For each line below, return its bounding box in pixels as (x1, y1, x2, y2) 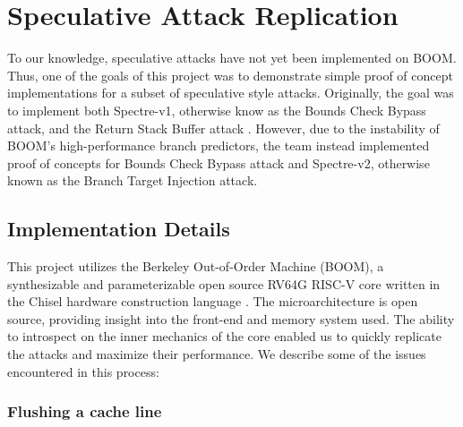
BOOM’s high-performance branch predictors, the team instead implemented (7, 136, 430, 155)
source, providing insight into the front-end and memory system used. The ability (7, 309, 455, 328)
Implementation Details (7, 215, 230, 243)
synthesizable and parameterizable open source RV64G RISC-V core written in (7, 274, 441, 293)
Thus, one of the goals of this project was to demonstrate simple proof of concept (7, 65, 453, 84)
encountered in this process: (7, 362, 159, 380)
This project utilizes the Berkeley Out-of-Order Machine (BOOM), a (7, 257, 384, 276)
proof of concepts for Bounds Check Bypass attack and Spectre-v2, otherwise (7, 153, 430, 172)
